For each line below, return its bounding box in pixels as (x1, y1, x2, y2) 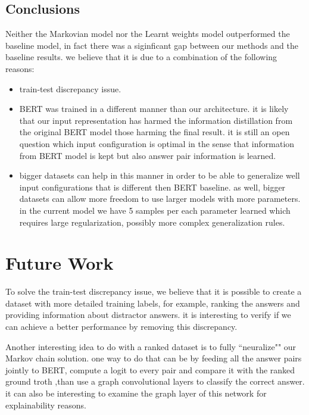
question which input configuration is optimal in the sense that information (19, 137, 295, 149)
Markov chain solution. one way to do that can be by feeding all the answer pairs (5, 352, 302, 364)
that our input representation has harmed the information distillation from (19, 114, 293, 126)
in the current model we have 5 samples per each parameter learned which (19, 204, 291, 216)
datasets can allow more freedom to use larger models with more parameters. (19, 192, 301, 205)
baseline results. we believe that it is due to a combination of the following (5, 51, 277, 63)
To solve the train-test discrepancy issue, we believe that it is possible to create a (5, 285, 302, 298)
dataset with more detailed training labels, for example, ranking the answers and (5, 297, 300, 309)
